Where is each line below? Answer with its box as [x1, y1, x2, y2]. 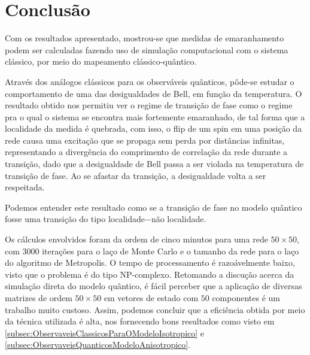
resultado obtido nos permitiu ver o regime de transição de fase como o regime [5, 99, 293, 111]
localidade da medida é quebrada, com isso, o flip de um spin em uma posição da [5, 122, 302, 135]
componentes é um [212, 292, 280, 304]
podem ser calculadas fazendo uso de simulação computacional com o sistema [5, 43, 288, 56]
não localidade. [151, 213, 206, 225]
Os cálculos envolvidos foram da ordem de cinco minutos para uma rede [5, 233, 268, 245]
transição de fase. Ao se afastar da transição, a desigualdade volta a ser [5, 169, 266, 181]
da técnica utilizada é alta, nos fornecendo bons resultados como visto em [5, 315, 275, 327]
